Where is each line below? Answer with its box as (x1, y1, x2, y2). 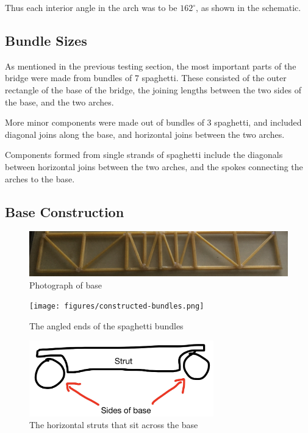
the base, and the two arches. (5, 95, 114, 108)
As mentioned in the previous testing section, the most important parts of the (5, 59, 296, 72)
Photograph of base (29, 278, 102, 291)
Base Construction (5, 202, 124, 221)
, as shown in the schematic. (196, 1, 301, 13)
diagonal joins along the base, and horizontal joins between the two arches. (5, 127, 285, 140)
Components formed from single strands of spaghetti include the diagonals (5, 148, 283, 161)
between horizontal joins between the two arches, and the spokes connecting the (5, 160, 303, 173)
